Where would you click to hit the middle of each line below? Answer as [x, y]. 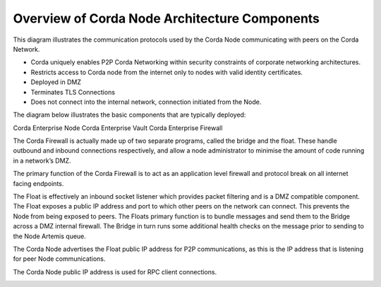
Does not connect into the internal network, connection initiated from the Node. [146, 102]
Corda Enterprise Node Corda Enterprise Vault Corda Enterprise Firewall [118, 128]
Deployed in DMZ [56, 82]
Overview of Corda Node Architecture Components [167, 18]
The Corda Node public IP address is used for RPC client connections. [115, 271]
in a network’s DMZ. [42, 160]
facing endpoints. [38, 183]
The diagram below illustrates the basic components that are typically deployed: [129, 115]
